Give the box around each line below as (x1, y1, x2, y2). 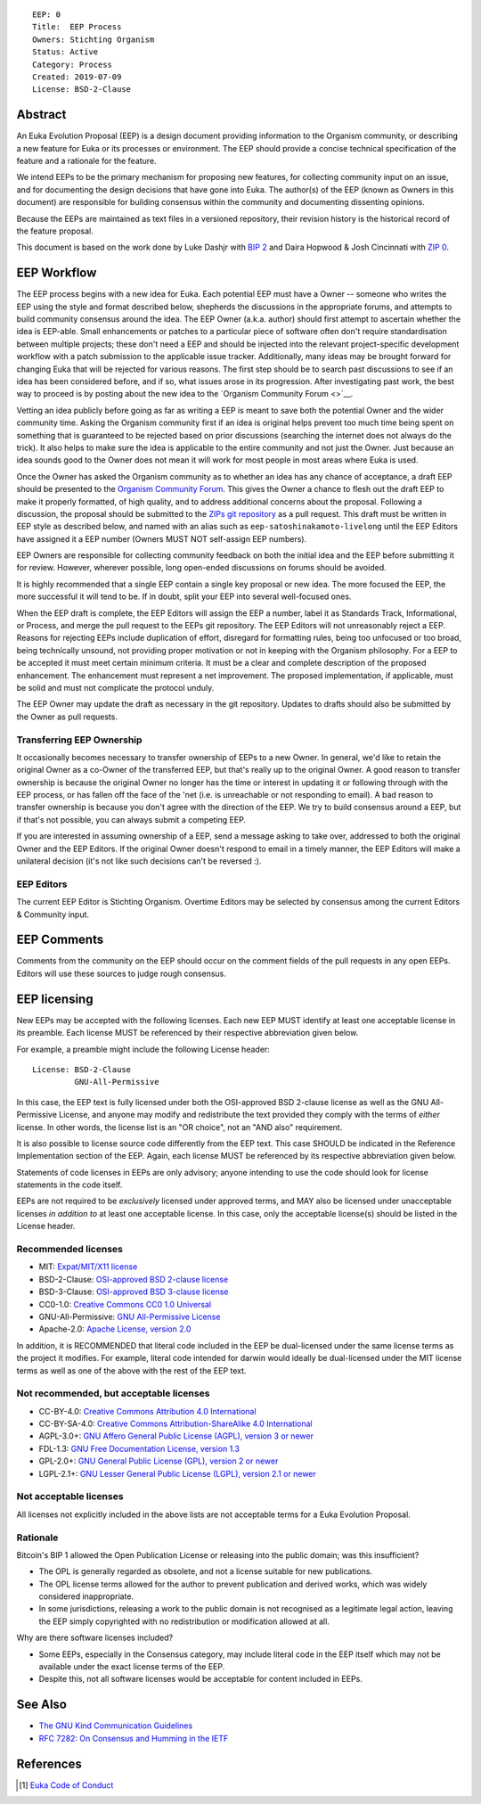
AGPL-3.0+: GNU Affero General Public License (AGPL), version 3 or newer (38, 1431, 314, 1441)
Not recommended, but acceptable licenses (16, 1387, 210, 1399)
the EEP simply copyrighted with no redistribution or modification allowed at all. (38, 1616, 330, 1627)
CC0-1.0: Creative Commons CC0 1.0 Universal (38, 1299, 212, 1309)
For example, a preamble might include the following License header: (16, 1044, 271, 1054)
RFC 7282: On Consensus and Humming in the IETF (38, 1733, 229, 1743)
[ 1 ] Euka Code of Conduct (19, 1779, 114, 1791)
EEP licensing (16, 991, 94, 1006)
